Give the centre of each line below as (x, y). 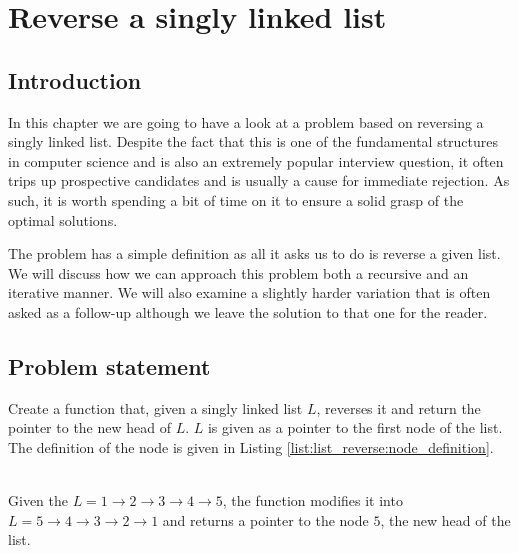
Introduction (75, 79)
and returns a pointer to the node (265, 519)
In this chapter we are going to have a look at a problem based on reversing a (246, 121)
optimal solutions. (63, 219)
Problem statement (109, 365)
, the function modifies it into (312, 500)
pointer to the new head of (89, 427)
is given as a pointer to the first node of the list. (355, 427)
